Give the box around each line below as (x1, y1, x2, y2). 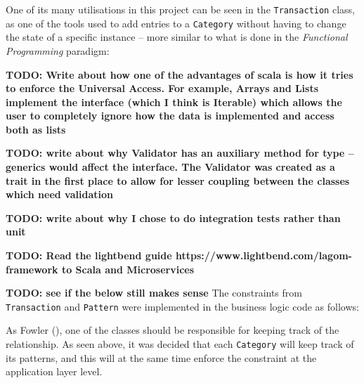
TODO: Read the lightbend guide (6, 248, 172, 263)
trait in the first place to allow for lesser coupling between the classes (6, 173, 350, 188)
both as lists (6, 122, 66, 136)
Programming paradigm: (6, 43, 110, 58)
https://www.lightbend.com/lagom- (176, 248, 352, 263)
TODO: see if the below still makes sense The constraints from (6, 285, 302, 300)
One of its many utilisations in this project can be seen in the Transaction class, (6, 2, 355, 16)
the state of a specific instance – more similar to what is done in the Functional (6, 30, 348, 44)
